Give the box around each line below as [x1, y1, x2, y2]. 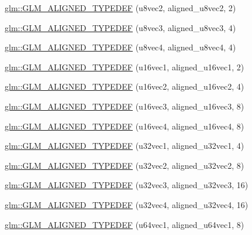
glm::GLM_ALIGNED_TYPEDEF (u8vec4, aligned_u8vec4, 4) [5, 41, 236, 53]
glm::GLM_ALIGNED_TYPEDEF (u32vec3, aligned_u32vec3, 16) [5, 179, 248, 191]
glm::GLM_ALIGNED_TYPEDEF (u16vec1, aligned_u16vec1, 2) [5, 60, 244, 73]
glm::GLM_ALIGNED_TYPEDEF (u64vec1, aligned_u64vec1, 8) [5, 218, 244, 230]
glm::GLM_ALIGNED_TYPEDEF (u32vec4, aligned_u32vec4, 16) [5, 198, 248, 210]
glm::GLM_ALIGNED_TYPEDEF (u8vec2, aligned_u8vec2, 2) [5, 2, 236, 13]
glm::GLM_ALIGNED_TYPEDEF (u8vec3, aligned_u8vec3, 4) [5, 21, 236, 33]
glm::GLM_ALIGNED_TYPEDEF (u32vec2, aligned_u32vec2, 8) [5, 159, 244, 171]
